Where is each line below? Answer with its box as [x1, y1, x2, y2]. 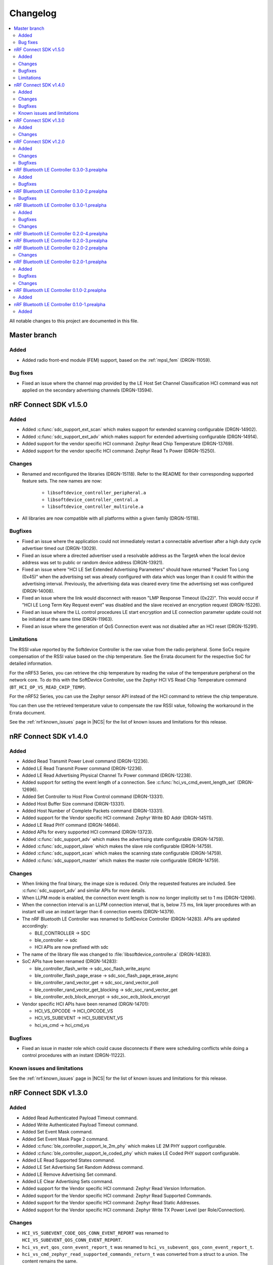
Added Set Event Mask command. [22, 1129, 93, 1135]
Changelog [9, 8, 57, 19]
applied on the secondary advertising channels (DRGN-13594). [22, 387, 153, 393]
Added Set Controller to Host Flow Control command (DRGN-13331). [22, 793, 164, 799]
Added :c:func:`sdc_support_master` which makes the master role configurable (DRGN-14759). [22, 857, 220, 863]
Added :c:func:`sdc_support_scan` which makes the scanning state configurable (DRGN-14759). [22, 850, 222, 856]
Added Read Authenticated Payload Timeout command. [22, 1115, 138, 1121]
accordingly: [22, 923, 48, 929]
